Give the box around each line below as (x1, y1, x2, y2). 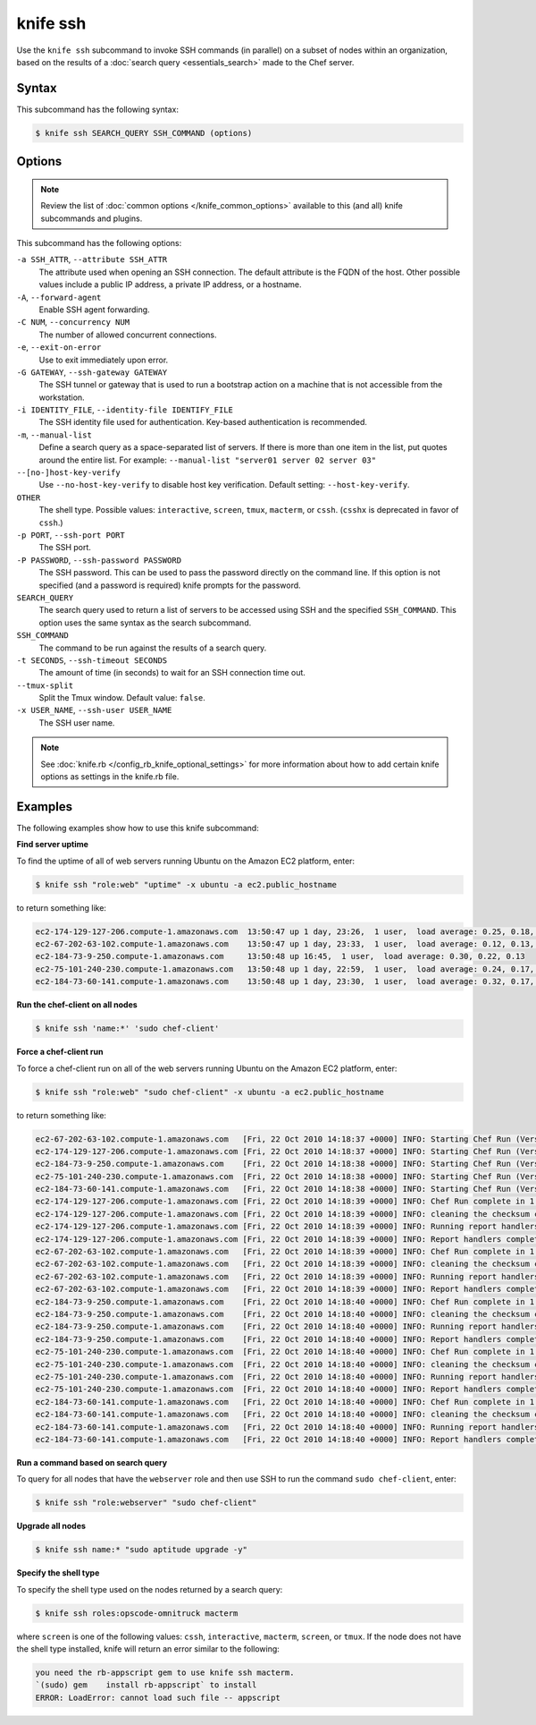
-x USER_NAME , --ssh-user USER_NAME (16, 705, 172, 716)
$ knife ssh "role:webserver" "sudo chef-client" (35, 1498, 257, 1508)
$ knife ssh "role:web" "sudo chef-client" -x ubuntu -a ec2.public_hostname (35, 1087, 384, 1097)
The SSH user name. (38, 717, 115, 728)
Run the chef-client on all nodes (16, 999, 138, 1010)
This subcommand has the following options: (16, 238, 182, 248)
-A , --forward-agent (16, 292, 102, 302)
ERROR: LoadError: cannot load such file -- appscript (35, 1692, 281, 1703)
